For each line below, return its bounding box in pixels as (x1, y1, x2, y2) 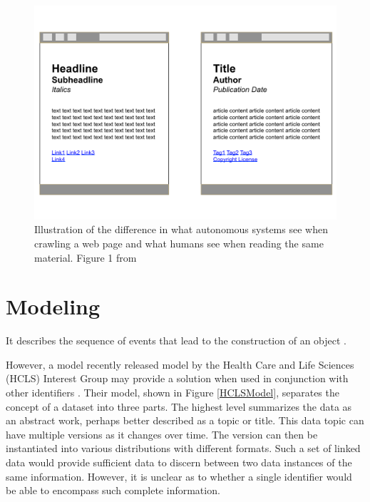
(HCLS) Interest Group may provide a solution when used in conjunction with (6, 371, 349, 386)
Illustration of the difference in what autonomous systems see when (34, 222, 328, 237)
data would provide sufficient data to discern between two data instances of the (6, 455, 352, 470)
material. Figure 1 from (34, 250, 137, 265)
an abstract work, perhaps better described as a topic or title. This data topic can (6, 413, 364, 428)
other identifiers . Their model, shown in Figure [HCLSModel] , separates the (6, 385, 339, 400)
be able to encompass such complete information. (6, 483, 220, 498)
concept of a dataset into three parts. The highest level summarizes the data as (6, 399, 352, 414)
